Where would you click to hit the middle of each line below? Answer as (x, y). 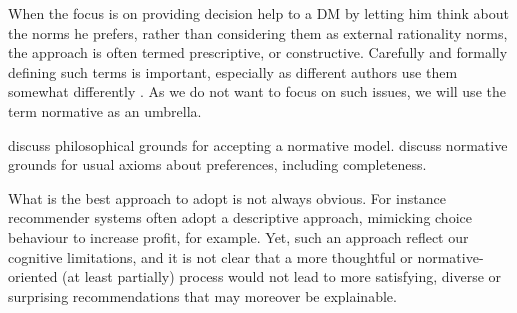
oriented (33, 276)
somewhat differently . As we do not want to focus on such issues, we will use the (257, 91)
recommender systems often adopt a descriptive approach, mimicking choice (240, 217)
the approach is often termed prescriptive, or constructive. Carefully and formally (258, 52)
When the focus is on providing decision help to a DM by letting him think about (259, 13)
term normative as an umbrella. (105, 110)
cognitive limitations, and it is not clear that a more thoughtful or (210, 256)
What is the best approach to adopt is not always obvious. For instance (227, 197)
